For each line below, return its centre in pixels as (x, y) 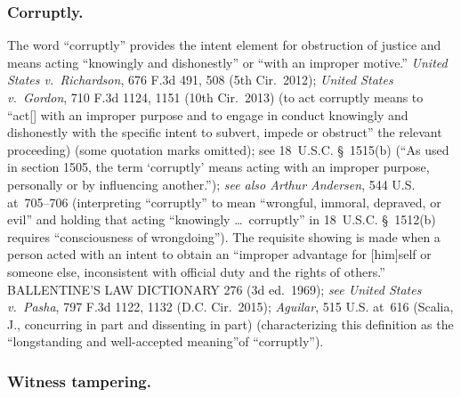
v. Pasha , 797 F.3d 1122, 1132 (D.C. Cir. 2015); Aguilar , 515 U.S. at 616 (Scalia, (230, 307)
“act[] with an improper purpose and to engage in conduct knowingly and (208, 114)
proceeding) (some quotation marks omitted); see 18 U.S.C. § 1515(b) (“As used (228, 149)
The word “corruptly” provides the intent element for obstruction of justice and (224, 45)
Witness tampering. (79, 381)
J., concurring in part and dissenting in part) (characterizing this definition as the (230, 324)
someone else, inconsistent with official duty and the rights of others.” (196, 271)
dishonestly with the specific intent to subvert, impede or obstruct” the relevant (225, 132)
